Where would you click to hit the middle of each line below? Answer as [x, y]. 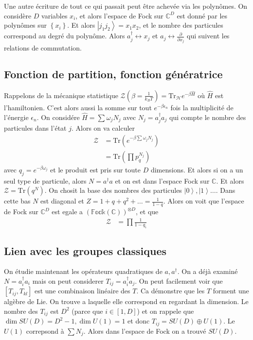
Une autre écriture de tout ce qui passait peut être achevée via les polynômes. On [126, 6]
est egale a [67, 212]
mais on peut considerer [68, 280]
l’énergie [16, 117]
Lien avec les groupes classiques [85, 251]
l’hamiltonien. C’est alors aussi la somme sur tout [78, 107]
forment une [231, 291]
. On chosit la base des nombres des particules [113, 190]
